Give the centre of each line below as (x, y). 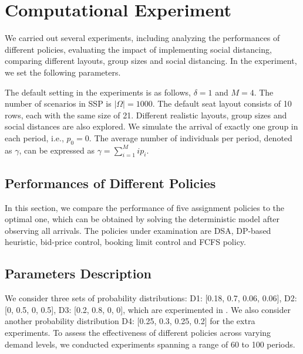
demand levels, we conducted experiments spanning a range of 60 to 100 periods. (150, 344)
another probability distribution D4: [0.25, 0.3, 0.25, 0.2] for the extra (130, 321)
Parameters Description (78, 273)
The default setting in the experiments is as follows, (98, 92)
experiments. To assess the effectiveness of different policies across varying (138, 333)
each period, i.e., (34, 137)
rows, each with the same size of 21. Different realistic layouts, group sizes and (146, 115)
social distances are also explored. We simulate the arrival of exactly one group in (151, 126)
